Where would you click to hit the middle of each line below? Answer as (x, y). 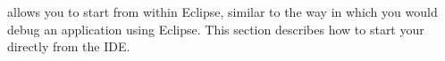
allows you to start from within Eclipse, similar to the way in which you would (222, 11)
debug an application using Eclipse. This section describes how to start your (216, 29)
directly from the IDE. (69, 46)
